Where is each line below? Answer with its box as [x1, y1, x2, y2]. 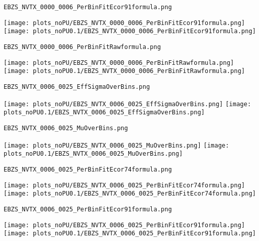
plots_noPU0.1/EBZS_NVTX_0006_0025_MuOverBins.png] [4, 150, 183, 158]
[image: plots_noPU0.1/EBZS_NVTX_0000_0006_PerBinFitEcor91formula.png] [4, 28, 256, 35]
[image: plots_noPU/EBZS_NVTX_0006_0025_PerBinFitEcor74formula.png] [4, 181, 245, 189]
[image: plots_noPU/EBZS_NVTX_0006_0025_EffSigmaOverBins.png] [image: [4, 100, 251, 108]
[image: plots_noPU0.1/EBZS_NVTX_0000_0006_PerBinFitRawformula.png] [4, 67, 245, 75]
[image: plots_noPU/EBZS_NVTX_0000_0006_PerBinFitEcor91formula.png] [4, 19, 245, 27]
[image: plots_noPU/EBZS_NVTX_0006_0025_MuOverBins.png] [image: [4, 141, 229, 149]
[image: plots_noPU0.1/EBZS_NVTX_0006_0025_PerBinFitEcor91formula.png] [4, 230, 256, 237]
